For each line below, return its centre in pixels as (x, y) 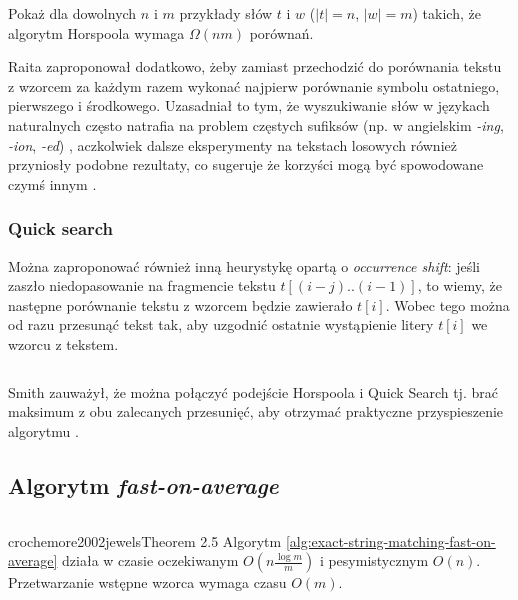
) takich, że (446, 13)
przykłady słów (226, 13)
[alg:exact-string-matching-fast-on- (390, 540)
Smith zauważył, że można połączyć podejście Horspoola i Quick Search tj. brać (253, 391)
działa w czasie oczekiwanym (150, 560)
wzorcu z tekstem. (63, 343)
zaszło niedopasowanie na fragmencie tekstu (142, 285)
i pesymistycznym (374, 560)
